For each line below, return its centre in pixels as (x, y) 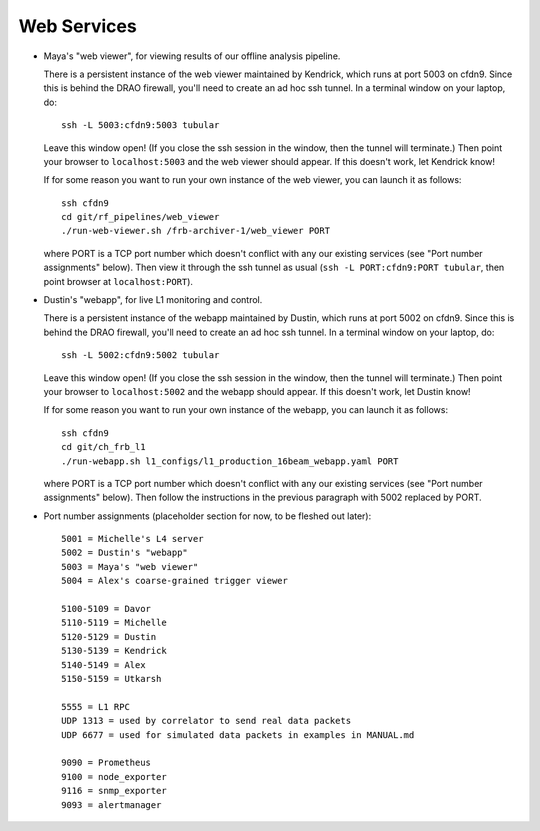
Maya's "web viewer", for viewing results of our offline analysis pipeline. (192, 56)
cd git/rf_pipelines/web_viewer (140, 217)
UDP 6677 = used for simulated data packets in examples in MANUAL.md (238, 734)
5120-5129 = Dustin (109, 636)
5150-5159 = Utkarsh (111, 678)
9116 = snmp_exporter (114, 791)
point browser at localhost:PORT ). (118, 281)
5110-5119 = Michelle (114, 623)
